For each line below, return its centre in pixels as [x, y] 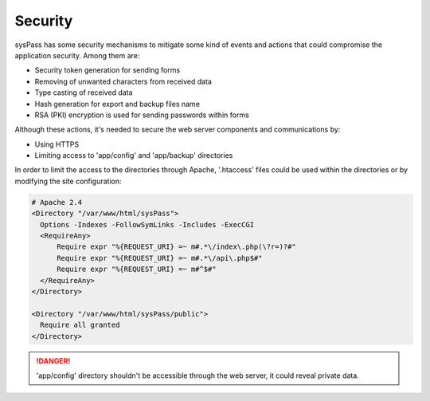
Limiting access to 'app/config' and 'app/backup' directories [134, 155]
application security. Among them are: [77, 55]
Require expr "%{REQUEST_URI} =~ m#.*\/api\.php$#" [160, 258]
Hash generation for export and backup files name [117, 104]
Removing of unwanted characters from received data [123, 81]
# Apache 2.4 [57, 202]
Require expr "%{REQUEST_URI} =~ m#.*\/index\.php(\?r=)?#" [176, 247]
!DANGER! [53, 361]
